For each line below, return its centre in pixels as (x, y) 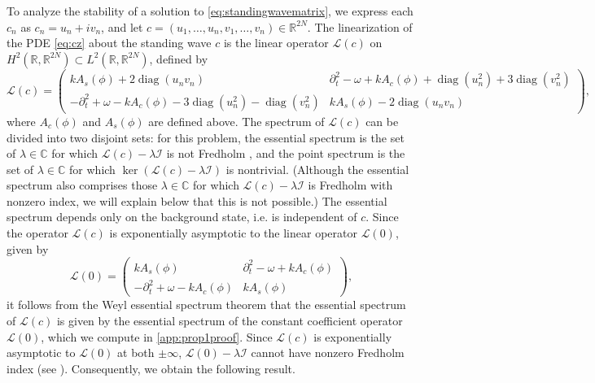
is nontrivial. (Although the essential (317, 169)
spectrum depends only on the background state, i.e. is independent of (182, 217)
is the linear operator (276, 43)
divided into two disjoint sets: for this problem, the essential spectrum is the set (206, 137)
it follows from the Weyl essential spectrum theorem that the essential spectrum (206, 305)
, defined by (179, 58)
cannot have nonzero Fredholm (328, 353)
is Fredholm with (350, 185)
